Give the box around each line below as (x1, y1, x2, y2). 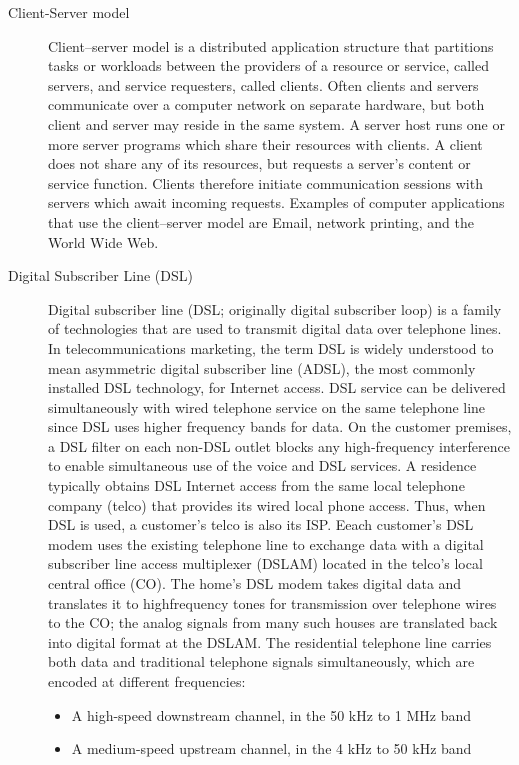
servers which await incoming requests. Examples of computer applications (48, 192, 505, 213)
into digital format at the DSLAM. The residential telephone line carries (48, 631, 492, 652)
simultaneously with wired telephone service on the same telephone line (48, 396, 486, 417)
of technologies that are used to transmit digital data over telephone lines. (48, 318, 502, 339)
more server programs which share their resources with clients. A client (48, 133, 483, 154)
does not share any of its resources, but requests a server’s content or (48, 153, 471, 174)
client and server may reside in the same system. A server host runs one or (48, 113, 505, 134)
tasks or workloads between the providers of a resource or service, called (48, 55, 489, 76)
